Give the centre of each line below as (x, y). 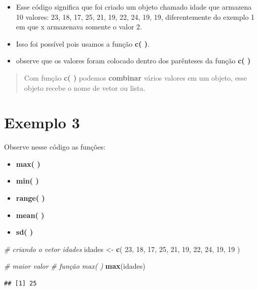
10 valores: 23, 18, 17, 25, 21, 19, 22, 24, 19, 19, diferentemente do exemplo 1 (135, 16)
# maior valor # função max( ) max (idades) (75, 266)
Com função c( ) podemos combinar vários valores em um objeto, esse (136, 77)
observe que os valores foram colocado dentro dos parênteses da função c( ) (133, 61)
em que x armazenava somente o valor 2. (79, 27)
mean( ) (30, 215)
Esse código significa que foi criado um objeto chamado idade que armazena (134, 7)
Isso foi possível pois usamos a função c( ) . (83, 43)
